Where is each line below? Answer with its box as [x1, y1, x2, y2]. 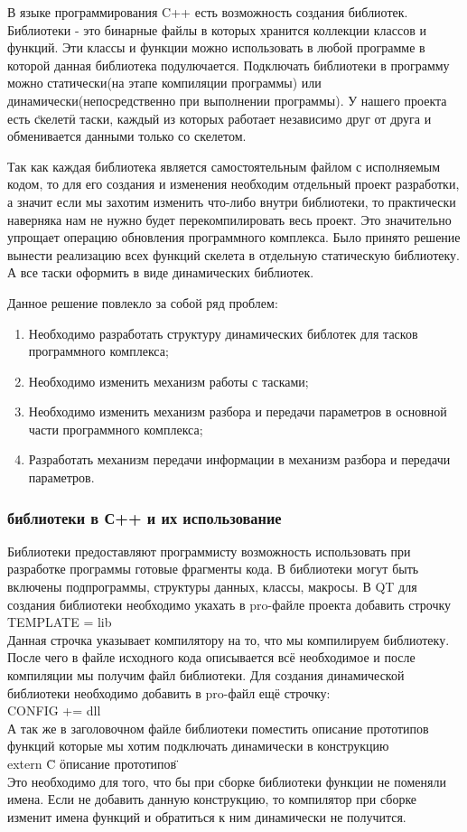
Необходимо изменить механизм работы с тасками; [28, 371, 309, 390]
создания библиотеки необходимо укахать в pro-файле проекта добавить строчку [7, 594, 452, 613]
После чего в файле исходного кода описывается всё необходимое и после [7, 648, 416, 667]
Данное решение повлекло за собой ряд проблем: [7, 293, 278, 312]
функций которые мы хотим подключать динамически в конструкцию [7, 736, 389, 755]
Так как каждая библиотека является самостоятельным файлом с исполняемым [7, 156, 441, 175]
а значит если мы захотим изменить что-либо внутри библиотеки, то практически [7, 192, 456, 210]
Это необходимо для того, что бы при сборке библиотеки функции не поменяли [7, 771, 446, 790]
